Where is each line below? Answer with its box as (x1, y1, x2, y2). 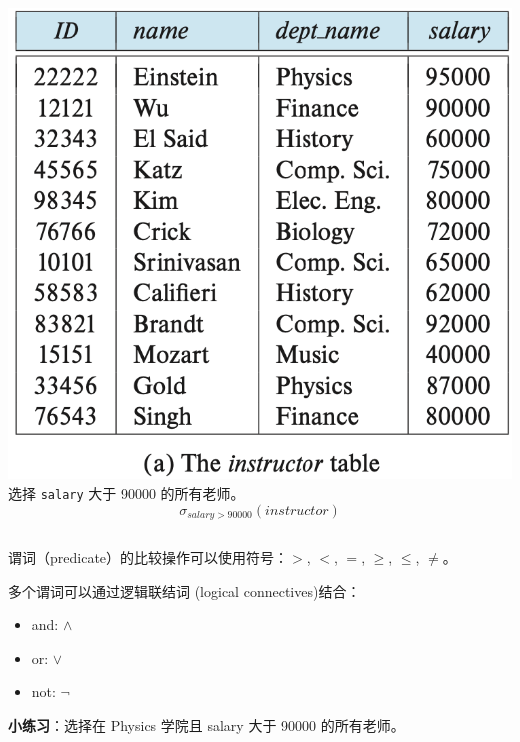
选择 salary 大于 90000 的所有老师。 (8, 482, 245, 503)
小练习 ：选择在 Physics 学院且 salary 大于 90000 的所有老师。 (8, 715, 405, 736)
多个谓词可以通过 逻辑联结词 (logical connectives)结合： (8, 580, 361, 601)
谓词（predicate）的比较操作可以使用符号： (8, 547, 289, 568)
